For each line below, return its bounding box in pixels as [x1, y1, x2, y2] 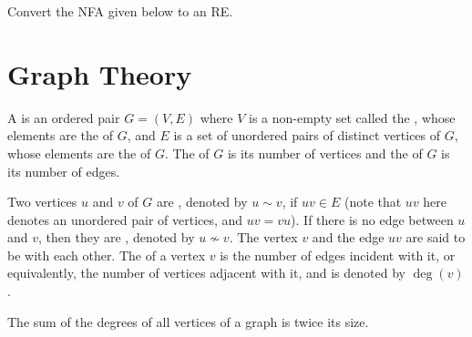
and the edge [312, 228, 385, 247]
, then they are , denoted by [38, 228, 195, 247]
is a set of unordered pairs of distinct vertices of [173, 126, 441, 145]
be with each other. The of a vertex [7, 245, 206, 264]
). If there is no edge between [291, 209, 454, 229]
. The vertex [229, 228, 298, 247]
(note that [344, 192, 402, 211]
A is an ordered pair [7, 107, 120, 127]
